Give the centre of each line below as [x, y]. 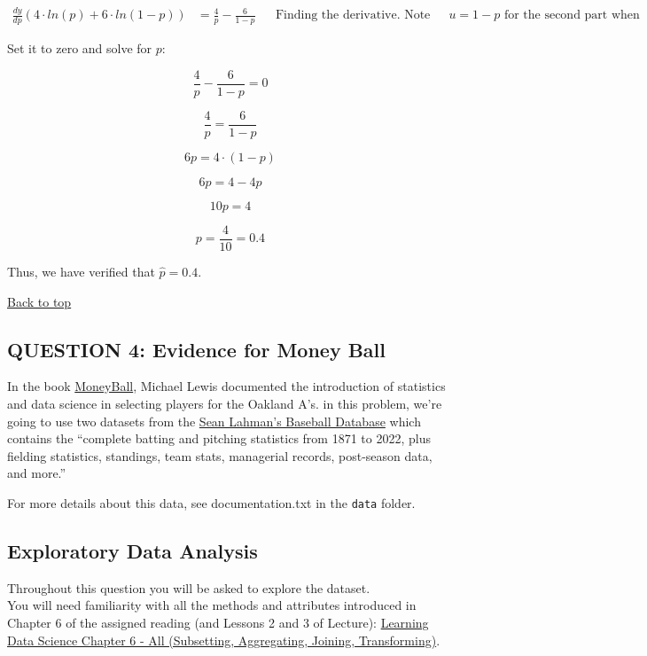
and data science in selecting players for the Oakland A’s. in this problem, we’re [225, 403]
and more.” [37, 473]
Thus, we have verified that [81, 271]
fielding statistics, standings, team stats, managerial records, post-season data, [220, 455]
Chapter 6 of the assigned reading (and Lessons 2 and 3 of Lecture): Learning [218, 622]
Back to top [39, 301]
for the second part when [572, 16]
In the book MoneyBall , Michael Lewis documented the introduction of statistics [226, 386]
